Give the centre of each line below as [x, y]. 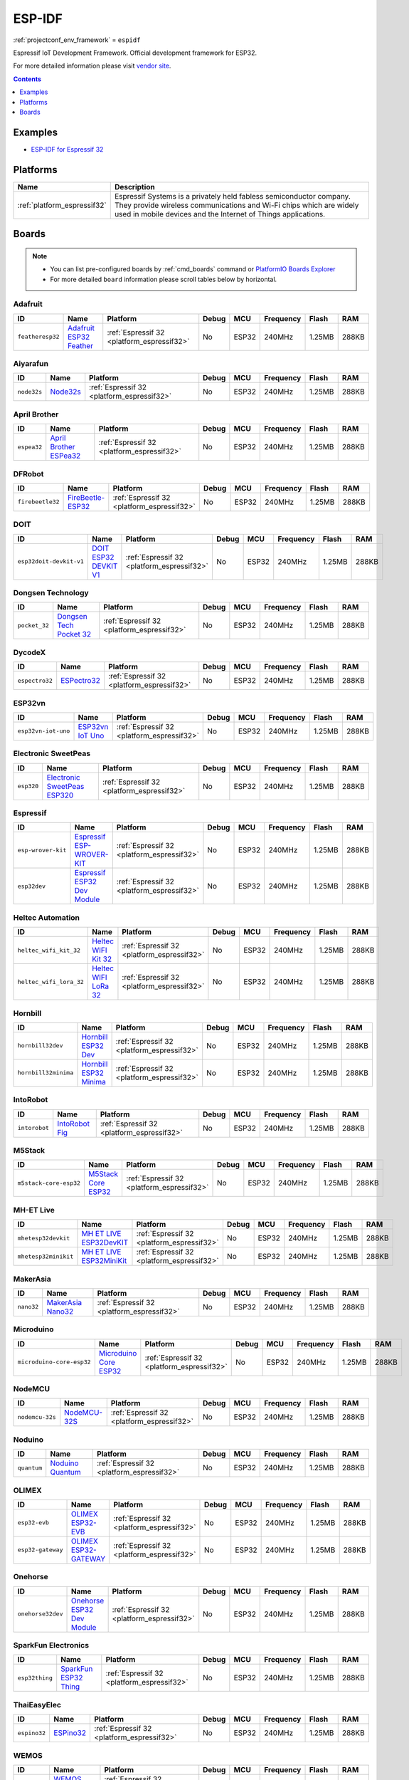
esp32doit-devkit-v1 [51, 561]
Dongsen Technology [51, 593]
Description [135, 187]
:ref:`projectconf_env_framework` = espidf [77, 40]
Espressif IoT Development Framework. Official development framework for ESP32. [135, 53]
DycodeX [30, 652]
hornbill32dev [40, 1046]
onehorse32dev [40, 1614]
